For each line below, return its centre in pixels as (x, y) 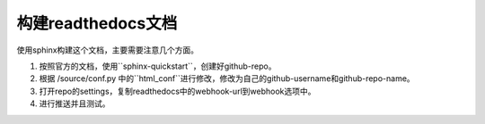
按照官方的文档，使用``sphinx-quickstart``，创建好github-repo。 (158, 66)
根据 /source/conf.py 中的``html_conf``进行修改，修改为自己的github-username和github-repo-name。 (227, 79)
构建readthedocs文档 (97, 23)
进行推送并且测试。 (75, 103)
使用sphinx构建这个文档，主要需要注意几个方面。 (108, 50)
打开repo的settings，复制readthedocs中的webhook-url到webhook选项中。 (177, 91)
